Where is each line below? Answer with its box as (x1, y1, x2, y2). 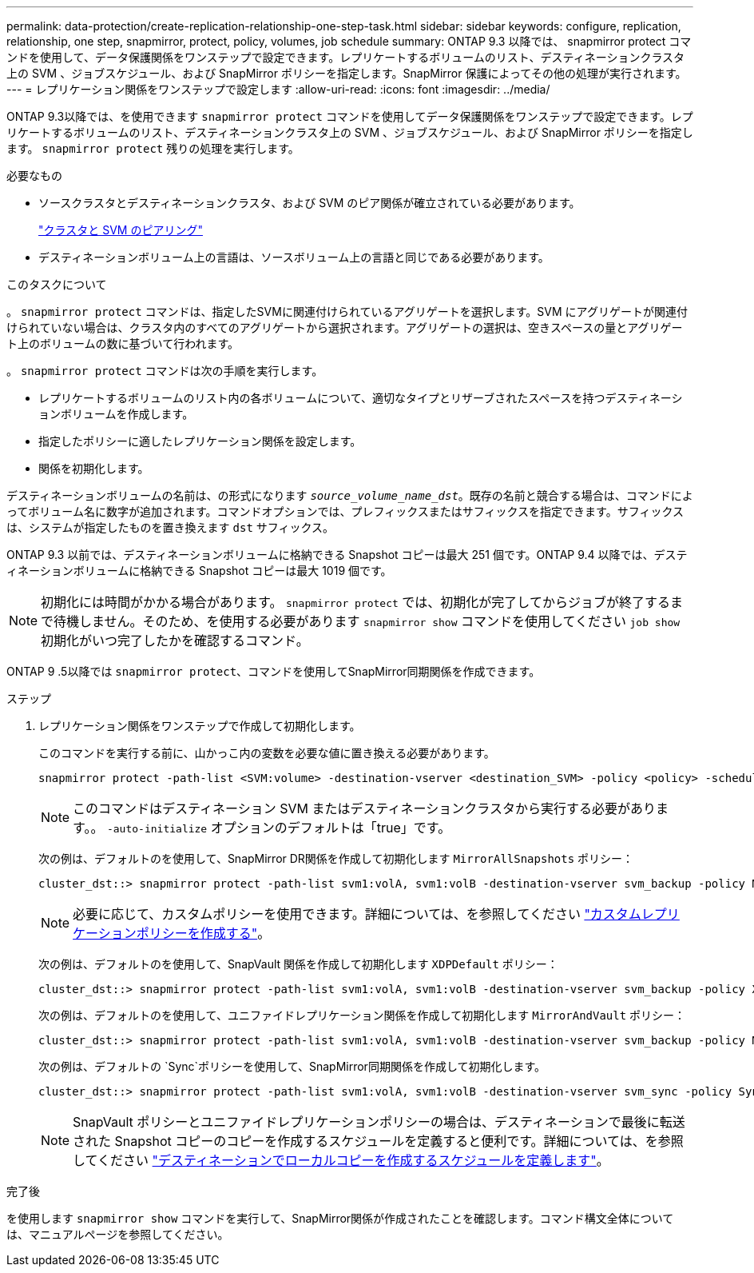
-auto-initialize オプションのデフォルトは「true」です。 (106, 820, 451, 836)
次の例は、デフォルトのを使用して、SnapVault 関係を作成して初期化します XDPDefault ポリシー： (38, 957, 558, 971)
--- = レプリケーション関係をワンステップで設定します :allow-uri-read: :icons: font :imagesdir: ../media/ (6, 82, 550, 96)
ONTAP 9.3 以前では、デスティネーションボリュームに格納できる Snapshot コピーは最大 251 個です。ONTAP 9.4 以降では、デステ (6, 548, 688, 561)
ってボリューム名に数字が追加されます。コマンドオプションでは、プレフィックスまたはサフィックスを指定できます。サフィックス (6, 505, 684, 518)
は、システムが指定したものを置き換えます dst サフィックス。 (6, 521, 335, 534)
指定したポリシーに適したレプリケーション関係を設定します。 (38, 434, 362, 448)
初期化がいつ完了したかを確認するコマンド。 (41, 633, 309, 648)
